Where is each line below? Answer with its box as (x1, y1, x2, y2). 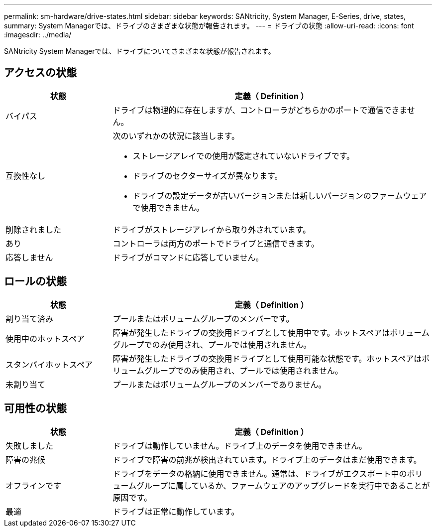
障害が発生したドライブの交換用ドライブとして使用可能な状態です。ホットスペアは (112, 353, 422, 364)
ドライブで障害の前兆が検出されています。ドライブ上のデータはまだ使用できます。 (112, 454, 422, 465)
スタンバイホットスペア (5, 359, 93, 370)
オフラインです (5, 480, 62, 491)
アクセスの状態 (4, 66, 77, 79)
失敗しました (5, 440, 54, 451)
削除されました (5, 224, 62, 235)
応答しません (5, 252, 53, 263)
